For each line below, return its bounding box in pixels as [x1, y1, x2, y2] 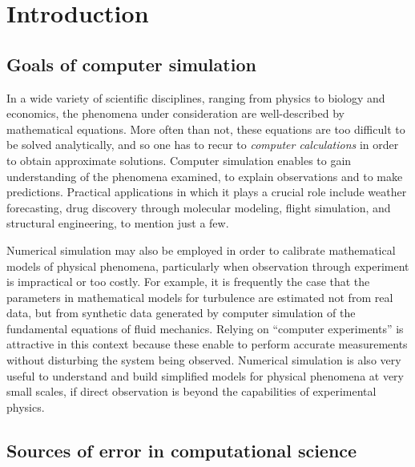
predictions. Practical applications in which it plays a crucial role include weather [6, 183, 407, 200]
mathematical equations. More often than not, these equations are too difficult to [6, 120, 405, 137]
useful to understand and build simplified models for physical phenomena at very [6, 367, 405, 384]
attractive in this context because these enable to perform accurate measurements [6, 336, 408, 352]
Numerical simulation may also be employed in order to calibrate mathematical [6, 241, 396, 258]
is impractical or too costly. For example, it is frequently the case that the [6, 273, 370, 290]
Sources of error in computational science [6, 437, 357, 462]
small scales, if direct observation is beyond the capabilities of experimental [6, 383, 377, 400]
